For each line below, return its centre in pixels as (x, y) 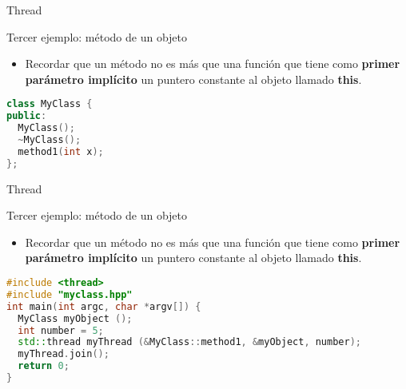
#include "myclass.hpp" (70, 294)
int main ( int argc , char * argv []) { (104, 306)
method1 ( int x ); (61, 151)
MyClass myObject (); (75, 318)
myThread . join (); (64, 354)
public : (27, 116)
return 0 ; (44, 366)
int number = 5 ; (61, 330)
